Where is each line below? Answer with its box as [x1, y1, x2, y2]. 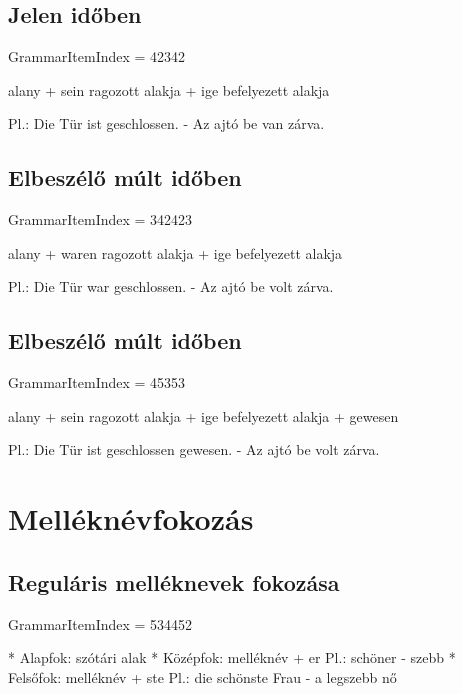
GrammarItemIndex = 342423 [8, 209, 193, 230]
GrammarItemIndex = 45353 [8, 372, 186, 393]
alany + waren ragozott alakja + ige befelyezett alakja [8, 242, 343, 263]
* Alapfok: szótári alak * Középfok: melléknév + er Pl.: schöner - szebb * [8, 647, 456, 668]
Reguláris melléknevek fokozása [8, 566, 340, 597]
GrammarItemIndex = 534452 [8, 613, 193, 634]
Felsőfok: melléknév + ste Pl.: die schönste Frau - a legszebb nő [8, 666, 397, 687]
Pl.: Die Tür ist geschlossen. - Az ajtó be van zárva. [8, 113, 325, 134]
